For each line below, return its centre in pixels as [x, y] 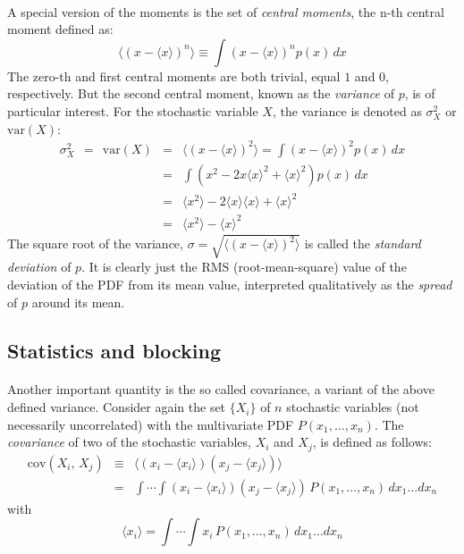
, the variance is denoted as [347, 110]
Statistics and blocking [114, 350]
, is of [420, 93]
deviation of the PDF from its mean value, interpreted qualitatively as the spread [230, 284]
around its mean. [78, 302]
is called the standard [363, 243]
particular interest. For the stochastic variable [133, 110]
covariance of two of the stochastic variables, [129, 442]
